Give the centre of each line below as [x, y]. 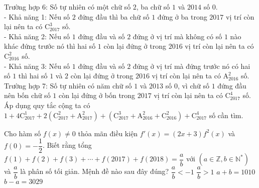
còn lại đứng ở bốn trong [97, 95]
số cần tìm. [226, 115]
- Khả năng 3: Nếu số [37, 66]
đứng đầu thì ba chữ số [114, 16]
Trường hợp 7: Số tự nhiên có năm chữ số [68, 85]
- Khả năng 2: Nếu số [37, 36]
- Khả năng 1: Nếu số [37, 16]
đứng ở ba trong [182, 16]
